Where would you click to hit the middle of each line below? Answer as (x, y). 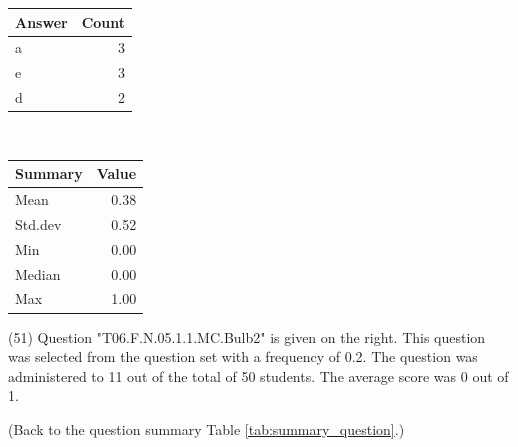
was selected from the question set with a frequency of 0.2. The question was (243, 356)
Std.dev (38, 223)
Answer (41, 21)
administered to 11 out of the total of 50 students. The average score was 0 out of (258, 375)
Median (38, 273)
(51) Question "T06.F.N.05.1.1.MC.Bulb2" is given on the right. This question (247, 336)
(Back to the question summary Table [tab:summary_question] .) (206, 428)
